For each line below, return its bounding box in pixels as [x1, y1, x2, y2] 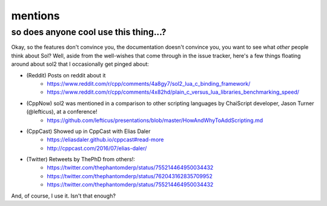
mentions [11, 9, 60, 22]
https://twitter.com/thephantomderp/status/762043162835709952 [47, 172, 213, 179]
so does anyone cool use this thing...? [11, 27, 167, 37]
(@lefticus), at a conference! [26, 108, 98, 115]
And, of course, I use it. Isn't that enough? [11, 192, 116, 199]
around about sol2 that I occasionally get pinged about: [11, 60, 150, 68]
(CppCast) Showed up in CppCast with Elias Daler [26, 127, 151, 135]
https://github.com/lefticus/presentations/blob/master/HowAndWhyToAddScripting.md [47, 117, 263, 124]
